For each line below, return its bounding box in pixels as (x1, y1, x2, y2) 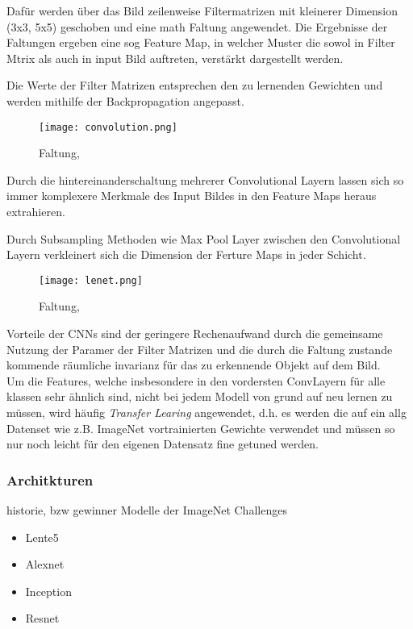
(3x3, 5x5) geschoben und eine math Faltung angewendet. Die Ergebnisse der (6, 18, 388, 35)
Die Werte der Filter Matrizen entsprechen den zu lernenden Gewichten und (6, 77, 383, 94)
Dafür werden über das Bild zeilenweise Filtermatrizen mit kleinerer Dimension (6, 2, 398, 19)
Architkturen (6, 469, 94, 489)
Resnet (25, 610, 60, 627)
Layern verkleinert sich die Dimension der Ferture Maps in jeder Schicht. (6, 246, 366, 263)
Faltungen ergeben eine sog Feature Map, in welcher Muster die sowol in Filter (6, 34, 395, 51)
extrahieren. (6, 203, 65, 219)
